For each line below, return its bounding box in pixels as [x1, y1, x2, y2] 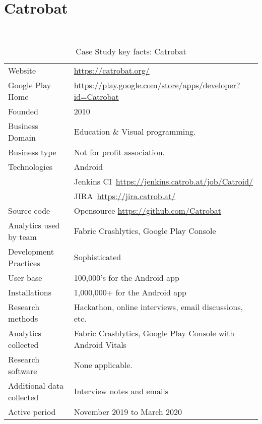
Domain [8, 131, 36, 143]
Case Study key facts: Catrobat [76, 45, 186, 57]
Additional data [8, 379, 64, 391]
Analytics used [8, 219, 60, 231]
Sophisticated [74, 251, 121, 263]
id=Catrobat [74, 90, 119, 102]
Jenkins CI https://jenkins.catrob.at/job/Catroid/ [74, 175, 253, 187]
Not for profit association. [74, 146, 165, 158]
